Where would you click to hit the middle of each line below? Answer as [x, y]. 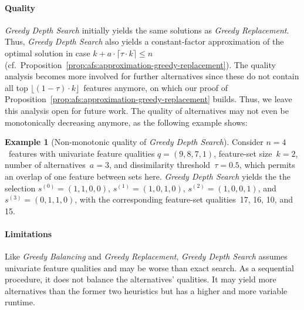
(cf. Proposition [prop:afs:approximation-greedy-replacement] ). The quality [140, 64]
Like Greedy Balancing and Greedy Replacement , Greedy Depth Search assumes [146, 256]
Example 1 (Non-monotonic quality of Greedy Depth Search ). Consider [134, 142]
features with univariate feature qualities [82, 153]
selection [20, 188]
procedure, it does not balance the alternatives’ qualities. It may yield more [141, 279]
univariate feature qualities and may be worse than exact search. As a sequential [149, 267]
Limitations [28, 233]
